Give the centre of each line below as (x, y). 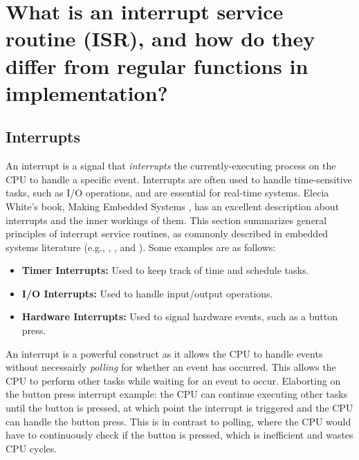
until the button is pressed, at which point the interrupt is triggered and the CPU (179, 408)
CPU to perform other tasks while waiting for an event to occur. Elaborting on (173, 380)
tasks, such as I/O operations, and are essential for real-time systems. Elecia (167, 193)
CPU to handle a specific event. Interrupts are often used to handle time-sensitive (179, 179)
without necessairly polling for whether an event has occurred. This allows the (171, 367)
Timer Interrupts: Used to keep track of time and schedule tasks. (165, 270)
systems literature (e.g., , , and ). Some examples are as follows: (141, 247)
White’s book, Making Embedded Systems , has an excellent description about (173, 206)
